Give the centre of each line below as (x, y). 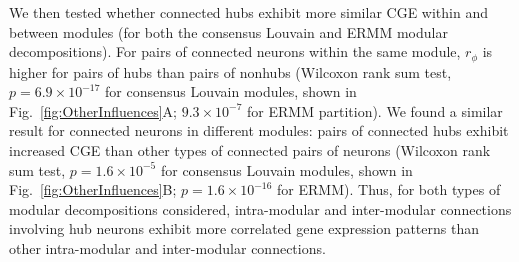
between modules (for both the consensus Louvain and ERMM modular (228, 31)
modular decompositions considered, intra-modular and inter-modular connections (260, 208)
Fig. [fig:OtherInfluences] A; (93, 110)
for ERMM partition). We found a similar (375, 110)
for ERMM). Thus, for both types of (389, 189)
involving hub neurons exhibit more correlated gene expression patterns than (244, 228)
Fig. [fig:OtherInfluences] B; (93, 189)
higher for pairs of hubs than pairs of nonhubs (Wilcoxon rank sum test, (230, 71)
